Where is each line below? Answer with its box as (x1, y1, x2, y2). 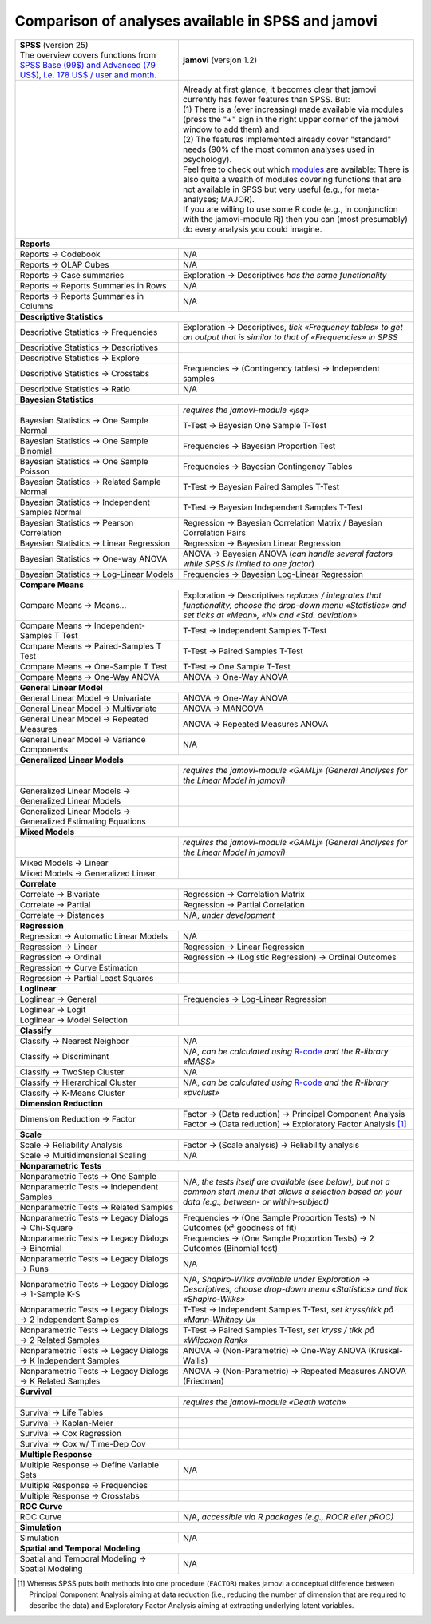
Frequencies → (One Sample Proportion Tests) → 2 (182, 1233, 375, 1244)
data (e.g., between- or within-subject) (182, 1196, 330, 1207)
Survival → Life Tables (19, 1407, 104, 1418)
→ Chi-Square (19, 1222, 73, 1233)
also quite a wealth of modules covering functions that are (182, 173, 402, 185)
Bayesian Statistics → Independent (19, 496, 151, 507)
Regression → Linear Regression (182, 941, 305, 952)
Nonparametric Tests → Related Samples (19, 1201, 174, 1213)
